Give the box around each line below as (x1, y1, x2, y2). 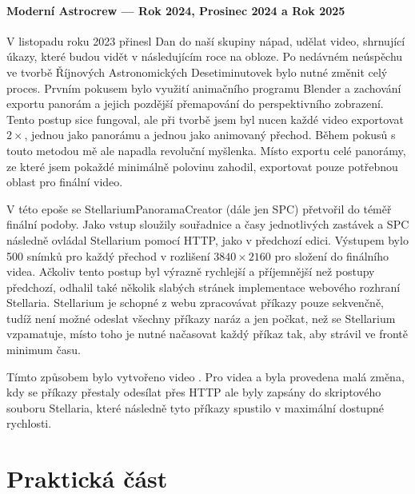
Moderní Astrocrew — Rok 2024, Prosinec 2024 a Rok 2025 (6, 2, 345, 18)
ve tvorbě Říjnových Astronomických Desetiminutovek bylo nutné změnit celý (6, 63, 388, 80)
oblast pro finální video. (6, 173, 123, 190)
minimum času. (6, 341, 82, 358)
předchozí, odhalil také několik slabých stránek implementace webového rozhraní (6, 278, 401, 295)
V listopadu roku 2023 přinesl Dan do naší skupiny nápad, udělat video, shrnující (6, 32, 405, 49)
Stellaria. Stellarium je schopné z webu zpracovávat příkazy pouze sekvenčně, (6, 294, 385, 311)
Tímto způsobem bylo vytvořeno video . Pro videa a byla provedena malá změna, (6, 368, 405, 384)
